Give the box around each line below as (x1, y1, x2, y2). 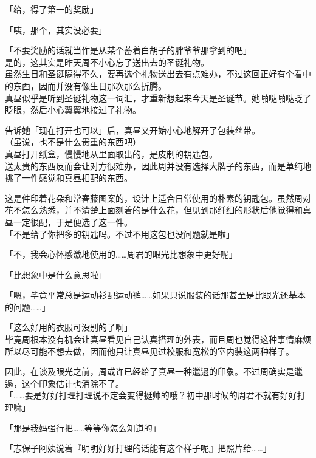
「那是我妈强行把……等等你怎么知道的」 (5, 421, 161, 434)
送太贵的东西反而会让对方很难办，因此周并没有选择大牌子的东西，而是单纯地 (5, 159, 311, 172)
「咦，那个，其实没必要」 (5, 23, 107, 36)
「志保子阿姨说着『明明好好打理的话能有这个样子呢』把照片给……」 (5, 442, 272, 454)
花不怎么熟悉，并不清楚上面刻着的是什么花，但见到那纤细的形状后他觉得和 (5, 203, 303, 216)
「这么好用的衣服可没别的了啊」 (5, 321, 132, 333)
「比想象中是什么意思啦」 (5, 268, 107, 281)
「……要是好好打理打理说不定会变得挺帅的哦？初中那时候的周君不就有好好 (5, 389, 297, 402)
